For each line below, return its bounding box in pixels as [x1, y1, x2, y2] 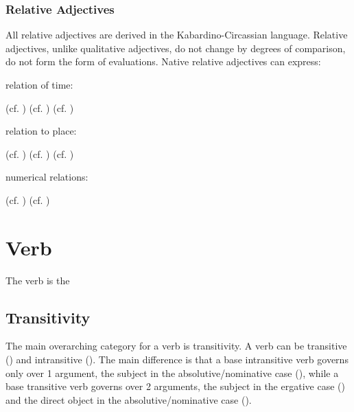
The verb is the [5, 273, 70, 287]
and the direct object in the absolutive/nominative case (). [5, 392, 252, 407]
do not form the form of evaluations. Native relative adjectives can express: [5, 54, 321, 69]
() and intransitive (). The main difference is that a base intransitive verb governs [5, 352, 349, 367]
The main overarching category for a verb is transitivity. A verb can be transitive [5, 339, 347, 353]
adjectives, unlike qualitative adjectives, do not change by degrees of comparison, [5, 41, 346, 55]
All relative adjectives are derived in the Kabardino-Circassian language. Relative [5, 27, 348, 42]
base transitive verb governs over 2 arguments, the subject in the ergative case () [5, 379, 345, 393]
